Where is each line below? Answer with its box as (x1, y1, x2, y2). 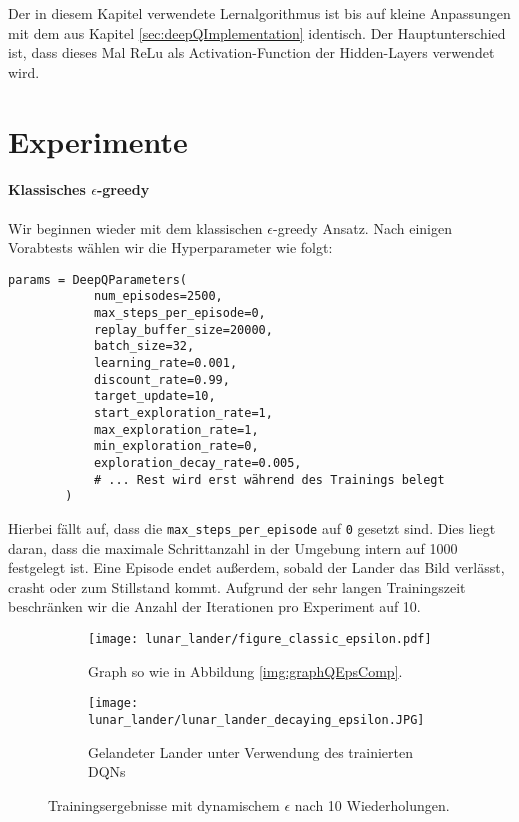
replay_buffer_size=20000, (93, 322, 273, 337)
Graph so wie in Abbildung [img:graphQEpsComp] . (88, 660, 403, 681)
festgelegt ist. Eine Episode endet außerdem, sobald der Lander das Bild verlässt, (8, 557, 505, 578)
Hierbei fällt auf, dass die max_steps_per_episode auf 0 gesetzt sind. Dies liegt (8, 517, 496, 538)
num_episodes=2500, (93, 289, 223, 304)
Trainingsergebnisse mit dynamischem (48, 794, 280, 815)
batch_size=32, (93, 339, 195, 354)
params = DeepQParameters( (8, 272, 187, 287)
